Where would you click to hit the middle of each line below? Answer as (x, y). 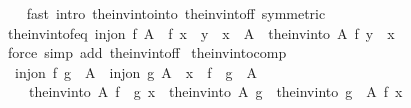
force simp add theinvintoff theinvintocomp (147, 52)
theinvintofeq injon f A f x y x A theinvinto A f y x (201, 32)
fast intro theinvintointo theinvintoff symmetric (176, 13)
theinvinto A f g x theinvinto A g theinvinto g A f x (215, 91)
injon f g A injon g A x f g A (135, 71)
